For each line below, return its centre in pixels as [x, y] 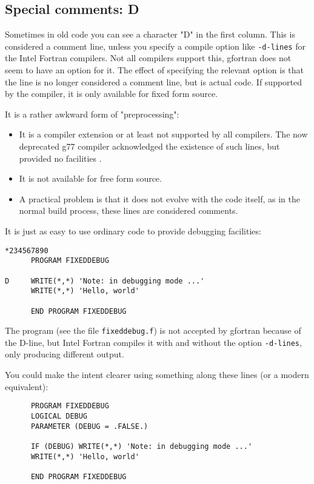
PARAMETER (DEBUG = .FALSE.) [89, 426]
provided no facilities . [60, 158]
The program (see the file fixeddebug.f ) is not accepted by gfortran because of [153, 330]
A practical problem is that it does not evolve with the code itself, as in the [159, 198]
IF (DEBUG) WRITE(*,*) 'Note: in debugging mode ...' [142, 446]
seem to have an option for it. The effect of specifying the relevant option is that [154, 70]
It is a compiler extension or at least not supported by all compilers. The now [163, 134]
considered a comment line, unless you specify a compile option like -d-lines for [155, 46]
